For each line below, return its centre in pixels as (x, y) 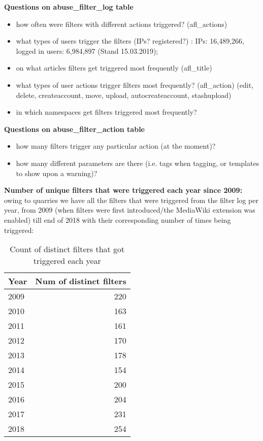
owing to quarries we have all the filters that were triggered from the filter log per (131, 200)
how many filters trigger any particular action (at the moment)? (116, 146)
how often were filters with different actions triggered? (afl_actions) (122, 24)
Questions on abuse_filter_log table (69, 7)
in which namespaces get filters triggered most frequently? (106, 112)
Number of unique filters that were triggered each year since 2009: (123, 190)
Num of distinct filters (81, 281)
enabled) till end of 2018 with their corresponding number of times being (118, 219)
